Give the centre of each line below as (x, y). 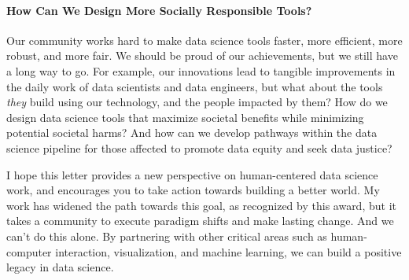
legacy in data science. (60, 267)
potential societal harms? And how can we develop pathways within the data (192, 133)
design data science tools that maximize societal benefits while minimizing (185, 117)
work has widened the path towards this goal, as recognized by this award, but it (201, 205)
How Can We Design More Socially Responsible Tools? (159, 10)
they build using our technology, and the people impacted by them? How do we (197, 102)
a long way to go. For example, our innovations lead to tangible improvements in (201, 70)
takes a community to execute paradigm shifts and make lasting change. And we (200, 221)
